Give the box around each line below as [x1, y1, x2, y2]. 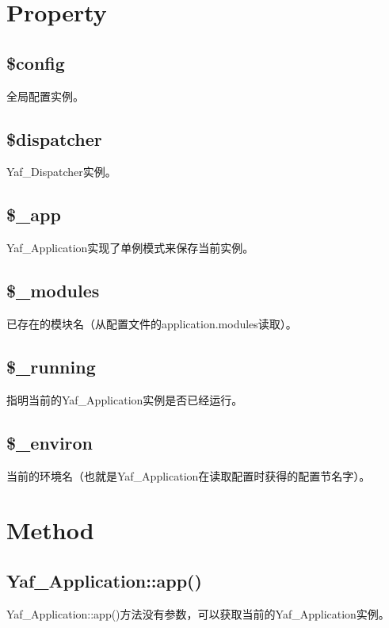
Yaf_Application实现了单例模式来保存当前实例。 [6, 239, 254, 256]
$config [6, 50, 65, 75]
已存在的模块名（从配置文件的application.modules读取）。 [6, 315, 297, 331]
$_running [6, 354, 96, 378]
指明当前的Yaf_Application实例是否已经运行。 [6, 391, 243, 408]
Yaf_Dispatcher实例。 [6, 163, 116, 180]
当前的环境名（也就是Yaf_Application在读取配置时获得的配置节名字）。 [6, 467, 371, 484]
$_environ [6, 430, 93, 454]
